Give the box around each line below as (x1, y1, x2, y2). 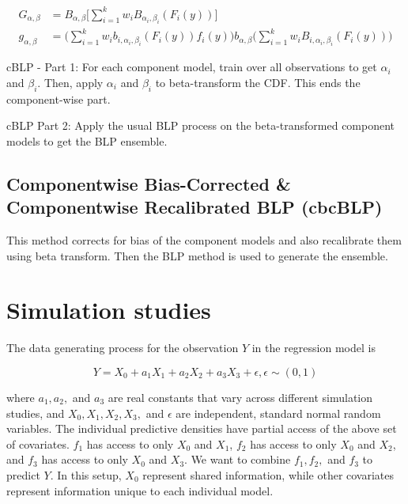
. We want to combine (184, 451, 291, 468)
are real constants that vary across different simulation (108, 388, 373, 405)
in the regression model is (251, 339, 376, 356)
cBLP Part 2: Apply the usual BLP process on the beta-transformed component (6, 117, 395, 134)
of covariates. (6, 435, 70, 452)
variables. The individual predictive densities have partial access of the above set (6, 420, 397, 437)
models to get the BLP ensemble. (6, 132, 168, 149)
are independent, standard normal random (176, 404, 381, 421)
